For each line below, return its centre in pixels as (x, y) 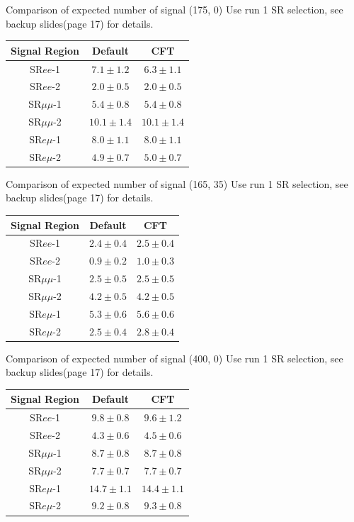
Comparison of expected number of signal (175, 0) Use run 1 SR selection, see (175, 9)
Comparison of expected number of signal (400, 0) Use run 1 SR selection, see (175, 358)
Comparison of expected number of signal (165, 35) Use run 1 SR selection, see (177, 183)
